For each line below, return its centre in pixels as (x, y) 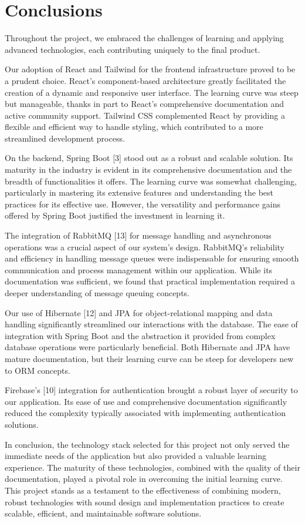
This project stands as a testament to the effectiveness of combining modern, (143, 490)
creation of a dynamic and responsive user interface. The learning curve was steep (152, 92)
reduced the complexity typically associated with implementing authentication (145, 413)
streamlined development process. (65, 138)
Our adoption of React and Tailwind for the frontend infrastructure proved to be (150, 69)
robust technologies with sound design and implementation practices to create (145, 502)
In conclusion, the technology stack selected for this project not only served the (147, 444)
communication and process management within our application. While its (139, 269)
